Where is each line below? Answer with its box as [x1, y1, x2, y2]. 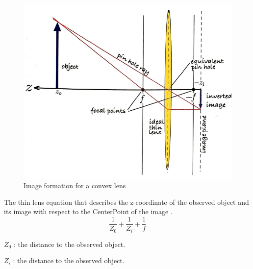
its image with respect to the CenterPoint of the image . [4, 206, 173, 217]
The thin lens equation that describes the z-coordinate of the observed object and [4, 196, 249, 207]
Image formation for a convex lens [24, 180, 126, 191]
